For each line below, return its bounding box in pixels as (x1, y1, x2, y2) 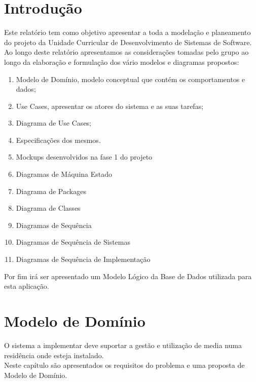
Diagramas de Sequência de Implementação (16, 254, 151, 264)
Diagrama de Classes (16, 203, 81, 213)
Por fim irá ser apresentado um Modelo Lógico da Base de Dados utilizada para (4, 271, 252, 281)
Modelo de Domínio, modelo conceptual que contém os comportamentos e (16, 73, 245, 84)
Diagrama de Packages (16, 185, 86, 196)
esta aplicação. (4, 281, 49, 291)
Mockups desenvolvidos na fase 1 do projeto (16, 151, 153, 162)
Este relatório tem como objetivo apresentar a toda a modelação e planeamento (4, 27, 251, 37)
